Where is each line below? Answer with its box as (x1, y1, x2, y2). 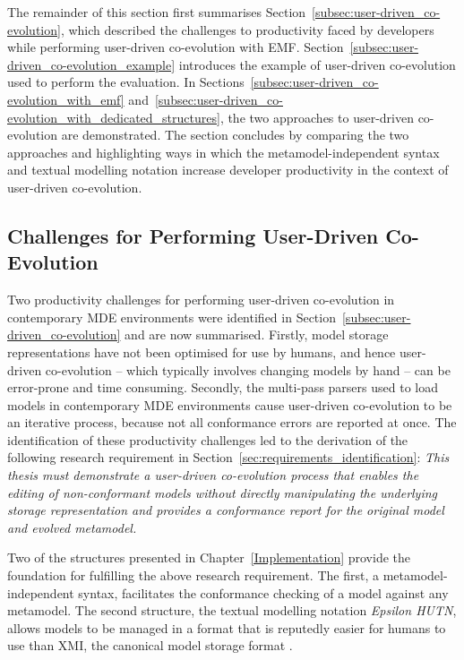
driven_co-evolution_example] (7, 55, 176, 73)
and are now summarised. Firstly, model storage (125, 325, 389, 344)
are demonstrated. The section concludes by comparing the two (61, 125, 409, 144)
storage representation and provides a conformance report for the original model (7, 501, 444, 519)
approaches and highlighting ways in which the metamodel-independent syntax (7, 142, 440, 161)
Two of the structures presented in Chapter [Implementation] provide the (7, 548, 410, 567)
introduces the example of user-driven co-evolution (178, 55, 456, 73)
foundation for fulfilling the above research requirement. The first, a (7, 566, 379, 585)
